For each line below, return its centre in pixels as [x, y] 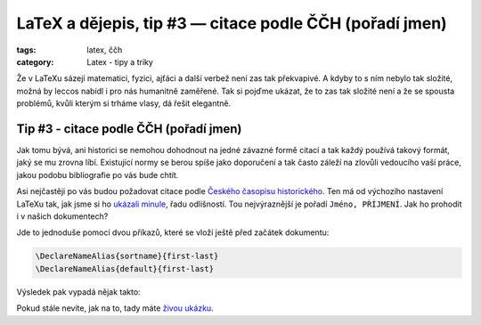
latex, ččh [105, 50]
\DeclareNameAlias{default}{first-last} [124, 268]
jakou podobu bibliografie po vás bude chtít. [98, 175]
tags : [26, 50]
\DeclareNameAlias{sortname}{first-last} [127, 256]
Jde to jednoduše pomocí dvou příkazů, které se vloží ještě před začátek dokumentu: [173, 232]
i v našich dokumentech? [62, 216]
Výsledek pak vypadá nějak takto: [79, 292]
